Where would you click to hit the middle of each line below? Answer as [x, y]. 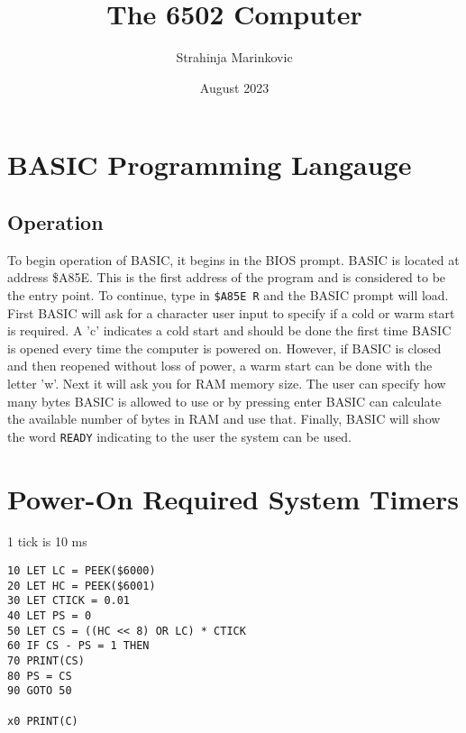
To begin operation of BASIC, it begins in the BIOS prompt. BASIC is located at [233, 259]
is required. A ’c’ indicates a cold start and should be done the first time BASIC [229, 330]
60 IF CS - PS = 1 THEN [78, 646]
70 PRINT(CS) [46, 661]
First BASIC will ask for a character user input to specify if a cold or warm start [231, 312]
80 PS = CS [40, 676]
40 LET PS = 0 [50, 616]
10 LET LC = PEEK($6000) [82, 571]
